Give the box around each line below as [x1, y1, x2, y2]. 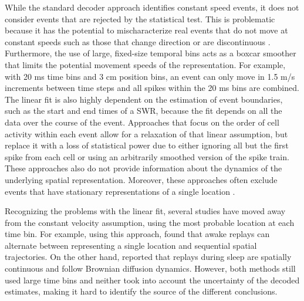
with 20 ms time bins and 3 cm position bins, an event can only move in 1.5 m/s [5, 70, 295, 82]
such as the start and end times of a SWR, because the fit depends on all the [5, 104, 282, 117]
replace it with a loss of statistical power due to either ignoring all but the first [5, 139, 289, 151]
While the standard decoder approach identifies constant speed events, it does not [5, 1, 299, 13]
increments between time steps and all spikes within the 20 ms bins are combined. [5, 82, 299, 94]
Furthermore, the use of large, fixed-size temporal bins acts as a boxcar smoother [5, 47, 296, 59]
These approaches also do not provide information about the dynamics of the [5, 162, 282, 174]
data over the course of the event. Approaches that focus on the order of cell [5, 116, 279, 128]
